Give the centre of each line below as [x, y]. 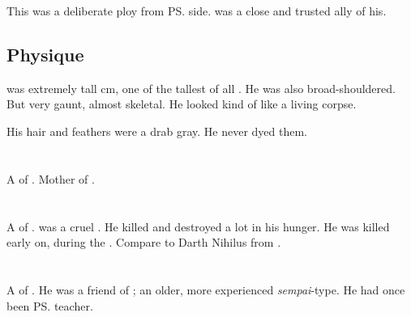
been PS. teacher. [50, 305]
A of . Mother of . [51, 178]
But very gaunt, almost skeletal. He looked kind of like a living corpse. [182, 104]
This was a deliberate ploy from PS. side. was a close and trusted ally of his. [197, 11]
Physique [45, 54]
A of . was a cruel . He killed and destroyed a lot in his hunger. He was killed [198, 226]
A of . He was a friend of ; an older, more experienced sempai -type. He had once [206, 289]
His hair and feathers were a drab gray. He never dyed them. [157, 131]
